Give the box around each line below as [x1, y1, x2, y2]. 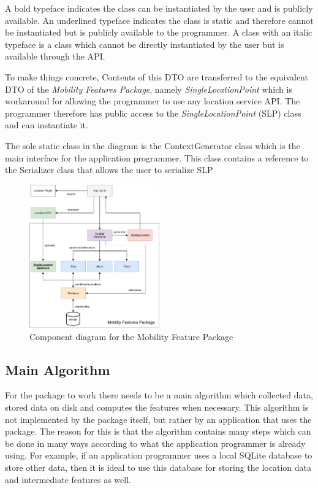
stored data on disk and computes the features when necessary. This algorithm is [5, 401, 309, 414]
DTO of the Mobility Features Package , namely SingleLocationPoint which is [5, 82, 292, 95]
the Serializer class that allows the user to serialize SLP [5, 163, 213, 176]
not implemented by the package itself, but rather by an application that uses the [5, 412, 312, 425]
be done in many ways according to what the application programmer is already [5, 436, 306, 449]
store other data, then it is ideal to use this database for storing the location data [5, 460, 311, 473]
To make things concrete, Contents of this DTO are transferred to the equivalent [5, 70, 308, 83]
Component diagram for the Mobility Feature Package [29, 330, 233, 343]
